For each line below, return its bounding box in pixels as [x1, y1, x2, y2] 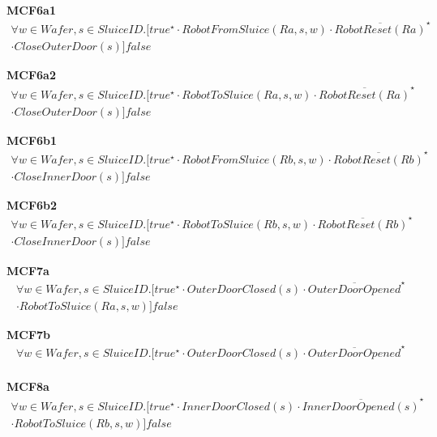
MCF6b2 [6, 197, 58, 214]
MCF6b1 [6, 131, 58, 148]
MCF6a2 [6, 66, 56, 83]
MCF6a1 [6, 2, 56, 18]
